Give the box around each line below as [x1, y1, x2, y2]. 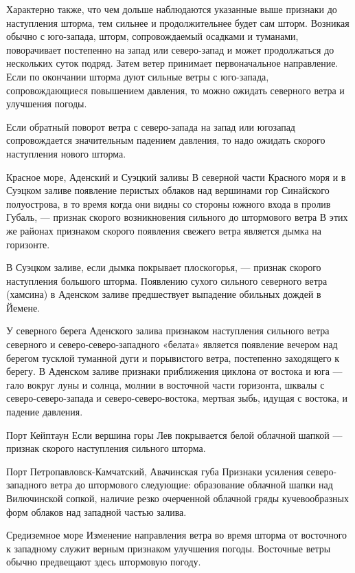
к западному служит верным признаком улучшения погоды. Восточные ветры [6, 541, 331, 555]
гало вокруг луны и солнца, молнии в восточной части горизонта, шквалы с [6, 377, 325, 391]
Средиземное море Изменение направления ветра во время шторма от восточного [6, 528, 347, 542]
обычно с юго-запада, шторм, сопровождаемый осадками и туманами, [6, 29, 299, 43]
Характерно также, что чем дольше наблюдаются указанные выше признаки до [6, 2, 337, 16]
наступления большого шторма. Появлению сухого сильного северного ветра [6, 273, 328, 288]
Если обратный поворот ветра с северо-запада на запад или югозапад [6, 119, 295, 133]
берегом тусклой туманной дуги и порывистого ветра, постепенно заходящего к [6, 350, 340, 365]
